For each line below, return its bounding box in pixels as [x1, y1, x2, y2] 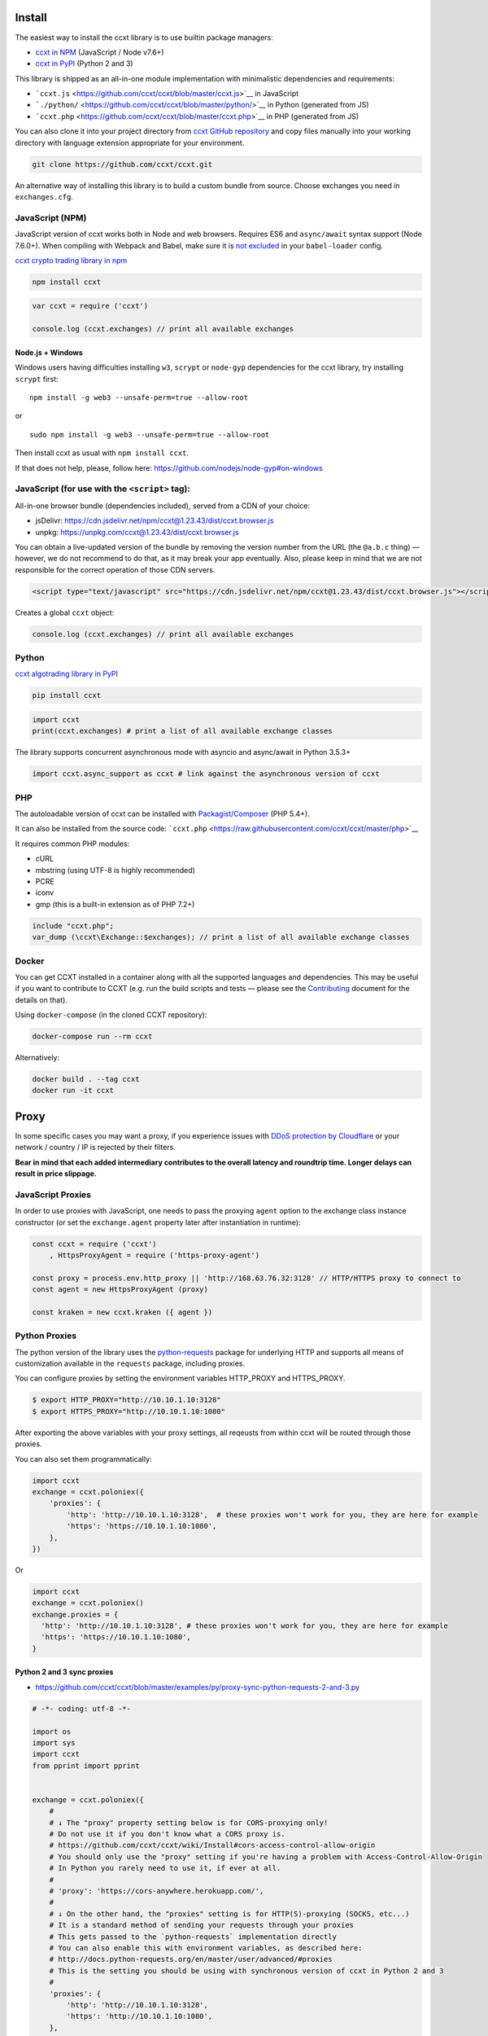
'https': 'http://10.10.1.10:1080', [66, 2012, 213, 2021]
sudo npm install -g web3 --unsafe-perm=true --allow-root [29, 430, 270, 439]
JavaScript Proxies [15, 1189, 92, 1200]
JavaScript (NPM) [15, 212, 87, 223]
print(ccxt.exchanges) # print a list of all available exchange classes [32, 726, 333, 736]
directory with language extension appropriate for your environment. [15, 138, 245, 147]
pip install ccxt [32, 691, 102, 700]
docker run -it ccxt [32, 1086, 114, 1095]
